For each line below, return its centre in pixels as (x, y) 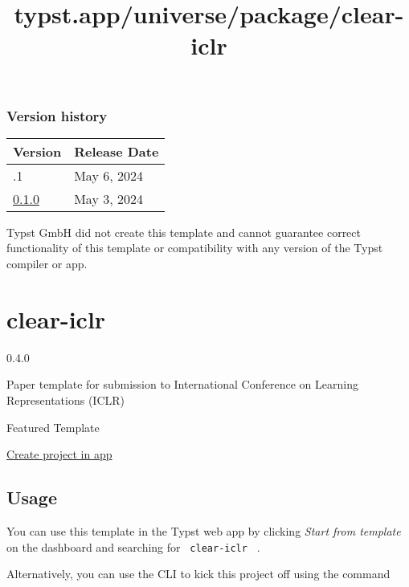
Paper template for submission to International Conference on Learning (182, 384)
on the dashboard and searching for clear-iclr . (133, 546)
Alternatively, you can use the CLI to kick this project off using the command (198, 574)
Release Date (117, 151)
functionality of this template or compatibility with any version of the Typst (195, 248)
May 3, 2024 (108, 198)
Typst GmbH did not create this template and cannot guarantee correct (184, 232)
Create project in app (59, 454)
